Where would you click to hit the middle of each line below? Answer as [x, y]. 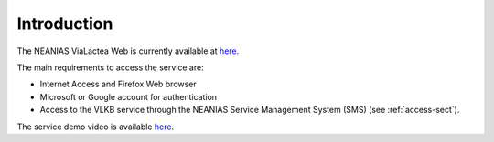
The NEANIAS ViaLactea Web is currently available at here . [128, 51]
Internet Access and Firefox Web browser [118, 84]
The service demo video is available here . [95, 127]
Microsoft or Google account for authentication [129, 96]
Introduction [65, 24]
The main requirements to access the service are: [111, 67]
